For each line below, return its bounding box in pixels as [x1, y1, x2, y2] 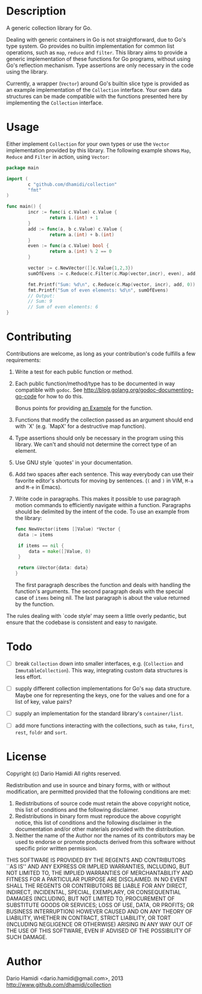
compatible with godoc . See [14, 386, 83, 394]
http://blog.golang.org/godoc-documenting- [83, 386, 194, 394]
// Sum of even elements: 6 [28, 304, 98, 310]
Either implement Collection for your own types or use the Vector [6, 140, 170, 148]
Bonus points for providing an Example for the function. [14, 404, 153, 412]
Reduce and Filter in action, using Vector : [6, 153, 110, 160]
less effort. [14, 673, 42, 681]
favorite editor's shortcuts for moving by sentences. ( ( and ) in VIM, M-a [14, 476, 194, 484]
